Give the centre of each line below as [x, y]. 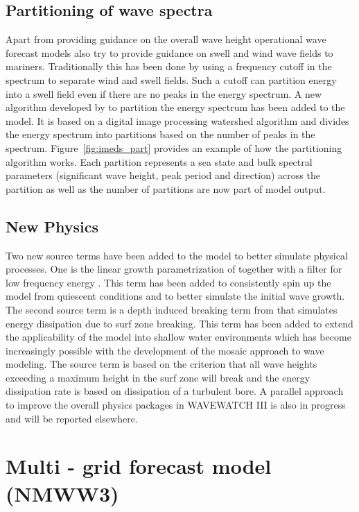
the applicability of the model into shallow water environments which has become [178, 337]
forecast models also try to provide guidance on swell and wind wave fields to [169, 52]
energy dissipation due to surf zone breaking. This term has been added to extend [179, 323]
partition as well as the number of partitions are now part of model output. [166, 188]
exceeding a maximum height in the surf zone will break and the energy [158, 377]
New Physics [52, 226]
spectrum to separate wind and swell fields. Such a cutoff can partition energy [171, 79]
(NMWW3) [62, 493]
